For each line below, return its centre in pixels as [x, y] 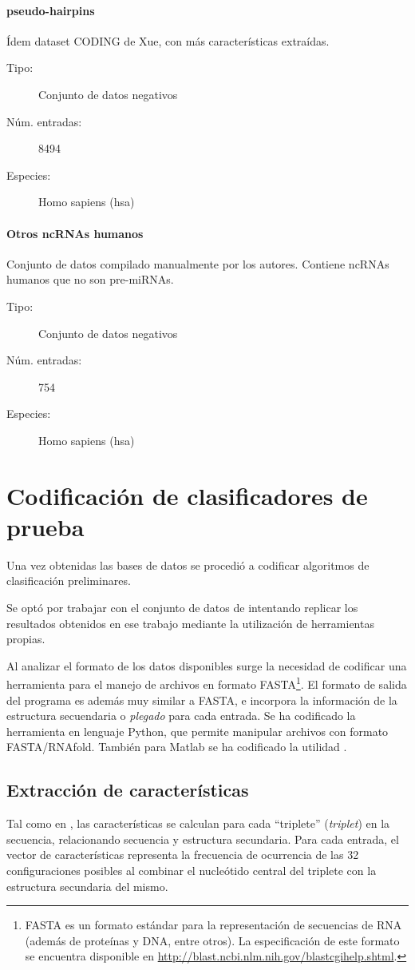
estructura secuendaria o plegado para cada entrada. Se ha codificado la [181, 716]
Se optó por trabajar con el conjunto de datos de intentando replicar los [182, 607]
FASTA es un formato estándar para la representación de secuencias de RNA [213, 925]
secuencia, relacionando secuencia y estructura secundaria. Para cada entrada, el [203, 839]
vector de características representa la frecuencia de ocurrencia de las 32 [183, 855]
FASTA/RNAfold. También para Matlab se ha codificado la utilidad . [177, 747]
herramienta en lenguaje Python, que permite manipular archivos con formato [198, 731]
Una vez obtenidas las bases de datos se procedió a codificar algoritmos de [188, 565]
